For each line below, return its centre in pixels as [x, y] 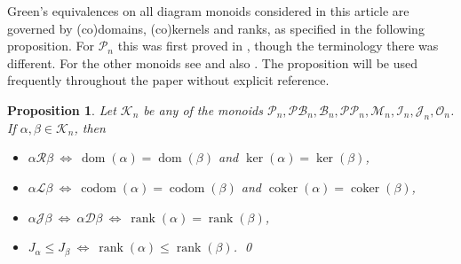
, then [90, 127]
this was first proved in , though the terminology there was [278, 46]
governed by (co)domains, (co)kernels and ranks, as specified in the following [216, 28]
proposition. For [51, 46]
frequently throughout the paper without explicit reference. [168, 80]
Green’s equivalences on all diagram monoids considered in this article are [208, 11]
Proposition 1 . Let [62, 109]
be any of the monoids [203, 109]
